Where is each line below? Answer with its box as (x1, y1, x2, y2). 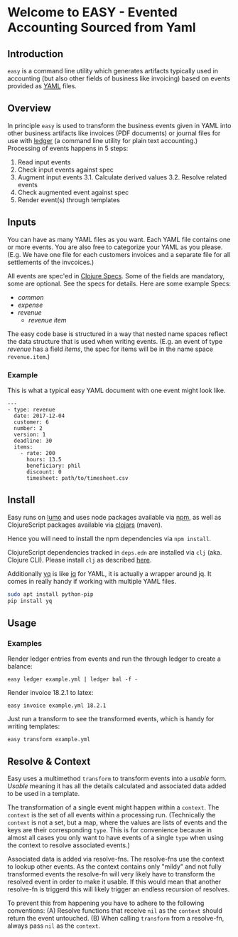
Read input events (17, 157, 71, 166)
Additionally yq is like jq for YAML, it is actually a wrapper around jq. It (7, 569, 212, 577)
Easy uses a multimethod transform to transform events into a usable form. (7, 774, 227, 782)
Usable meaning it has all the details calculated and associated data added (7, 781, 227, 790)
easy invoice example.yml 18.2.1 (7, 702, 107, 709)
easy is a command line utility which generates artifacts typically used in (7, 67, 219, 75)
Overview (7, 103, 52, 115)
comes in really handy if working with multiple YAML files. (7, 577, 176, 585)
